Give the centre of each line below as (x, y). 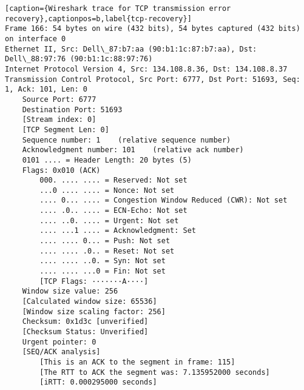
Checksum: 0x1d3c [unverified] (85, 322)
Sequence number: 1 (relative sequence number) (127, 140)
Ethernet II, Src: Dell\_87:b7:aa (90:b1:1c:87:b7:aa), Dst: (131, 49)
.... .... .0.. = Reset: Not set (107, 251)
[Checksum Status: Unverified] (85, 332)
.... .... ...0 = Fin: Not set (103, 271)
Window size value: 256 (70, 291)
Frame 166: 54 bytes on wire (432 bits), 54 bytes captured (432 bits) (153, 29)
